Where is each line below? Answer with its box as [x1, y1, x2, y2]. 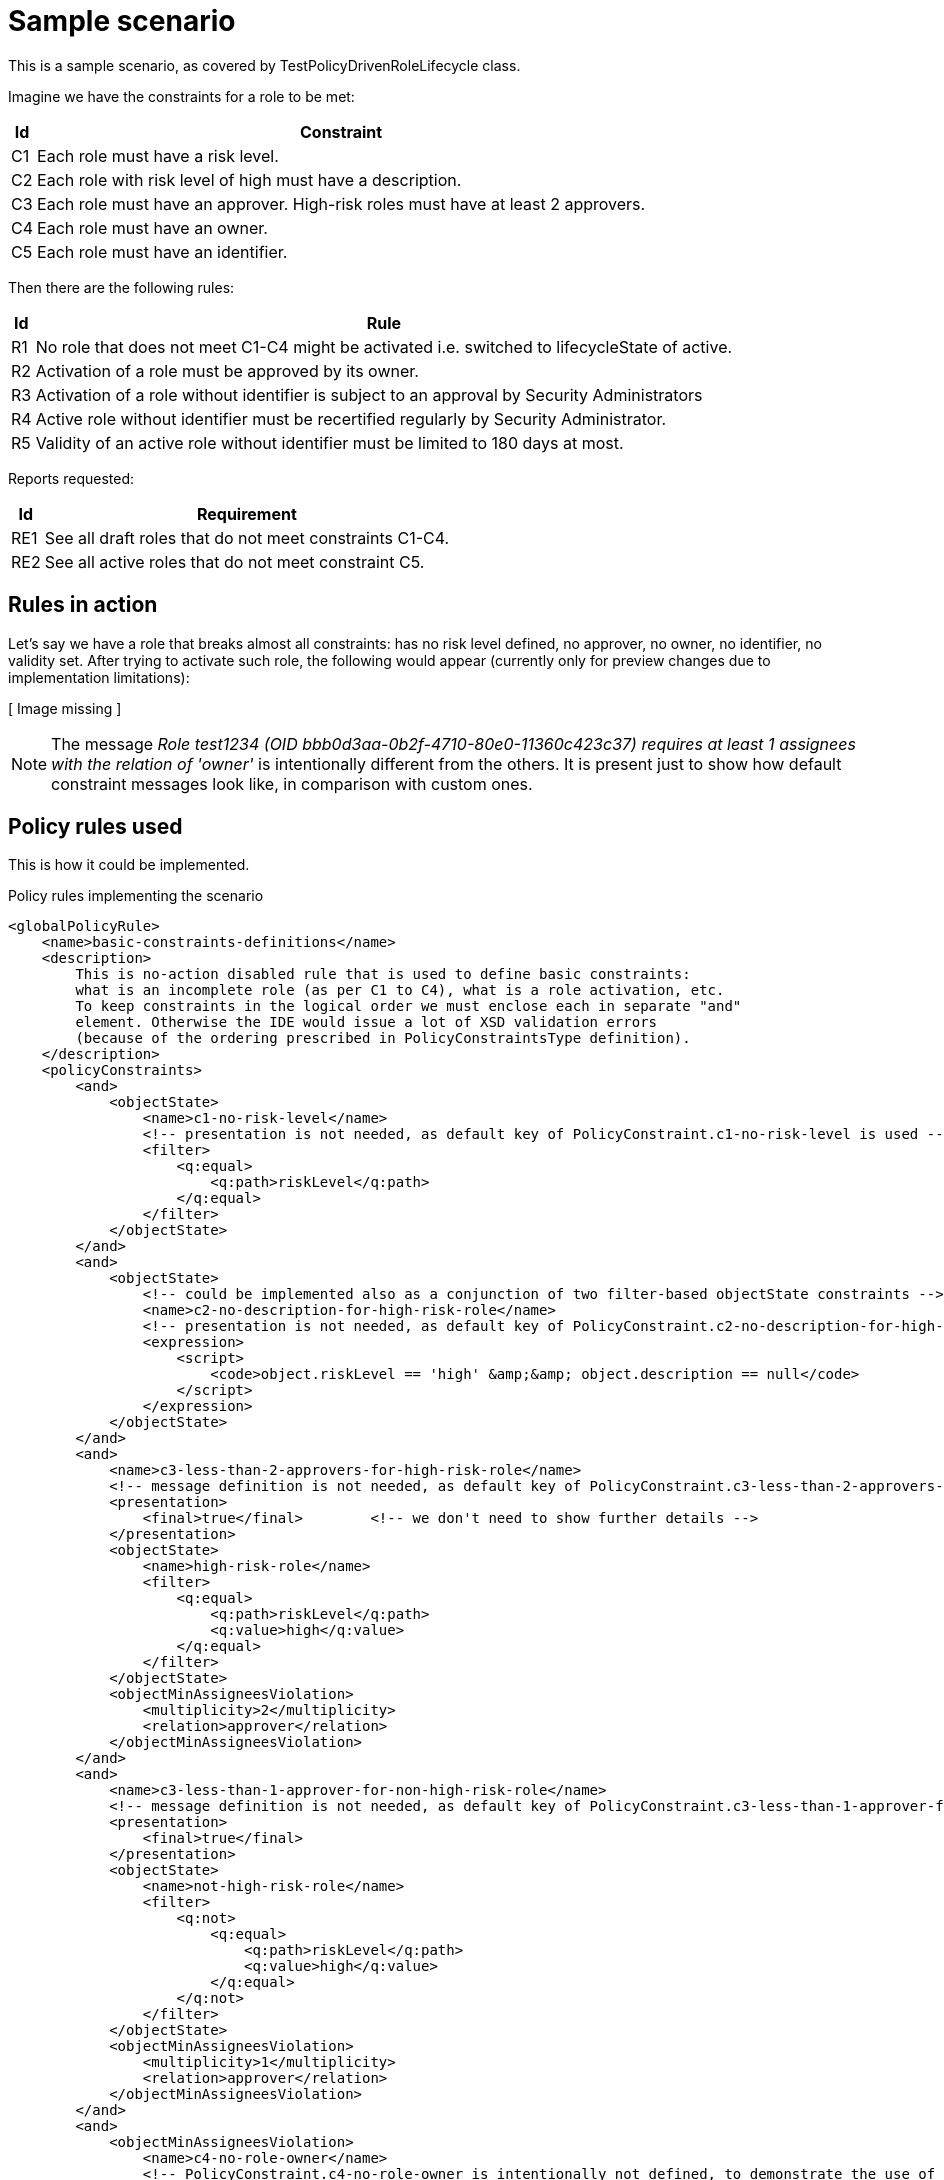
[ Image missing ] [8, 699, 122, 717]
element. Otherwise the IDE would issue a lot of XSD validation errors [75, 1014, 658, 1031]
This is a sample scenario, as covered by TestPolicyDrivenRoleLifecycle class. [8, 56, 521, 74]
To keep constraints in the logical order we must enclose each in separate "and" [75, 998, 742, 1015]
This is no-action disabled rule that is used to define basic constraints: [75, 966, 691, 983]
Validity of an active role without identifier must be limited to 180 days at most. [35, 432, 624, 453]
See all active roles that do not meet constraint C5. [44, 551, 425, 572]
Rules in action [8, 592, 158, 618]
